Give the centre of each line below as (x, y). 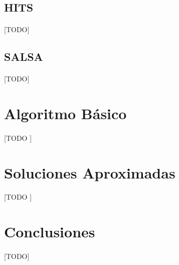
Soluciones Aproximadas (90, 172)
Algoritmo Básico (65, 113)
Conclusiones (50, 232)
